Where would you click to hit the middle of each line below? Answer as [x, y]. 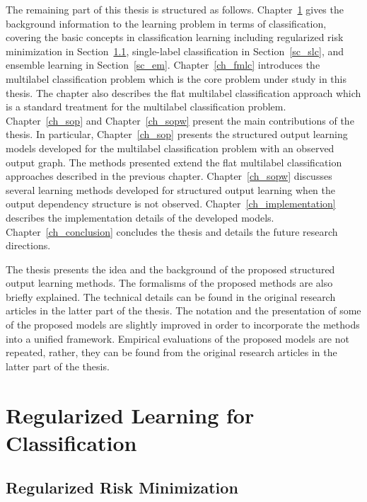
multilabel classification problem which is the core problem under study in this [176, 78]
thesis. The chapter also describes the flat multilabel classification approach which [183, 92]
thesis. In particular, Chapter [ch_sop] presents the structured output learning [177, 134]
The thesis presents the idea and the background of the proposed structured [170, 269]
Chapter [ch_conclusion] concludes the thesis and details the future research [172, 231]
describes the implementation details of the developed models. [140, 217]
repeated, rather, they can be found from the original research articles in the [171, 352]
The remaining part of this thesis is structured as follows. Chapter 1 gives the [175, 9]
